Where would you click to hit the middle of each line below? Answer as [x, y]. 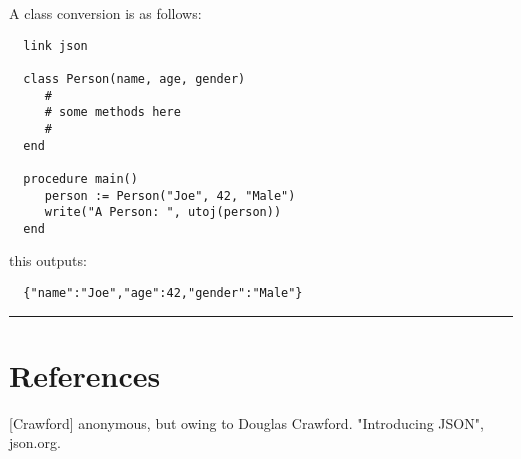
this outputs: [48, 260]
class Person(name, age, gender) [134, 78]
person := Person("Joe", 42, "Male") [170, 195]
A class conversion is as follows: [105, 13]
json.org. [35, 442]
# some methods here [112, 112]
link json [55, 45]
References [85, 374]
